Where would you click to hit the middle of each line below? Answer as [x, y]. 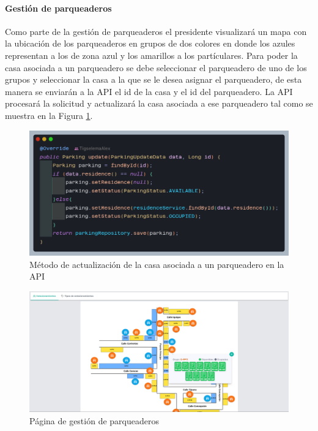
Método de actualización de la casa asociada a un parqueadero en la [157, 264]
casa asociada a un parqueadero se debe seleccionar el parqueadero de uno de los [156, 67]
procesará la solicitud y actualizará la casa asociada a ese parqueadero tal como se [159, 103]
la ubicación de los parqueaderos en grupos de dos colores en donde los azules [150, 43]
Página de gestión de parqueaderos [94, 420]
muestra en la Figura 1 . [49, 115]
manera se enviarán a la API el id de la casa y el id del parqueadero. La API [149, 91]
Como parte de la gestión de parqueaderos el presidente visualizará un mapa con [156, 31]
